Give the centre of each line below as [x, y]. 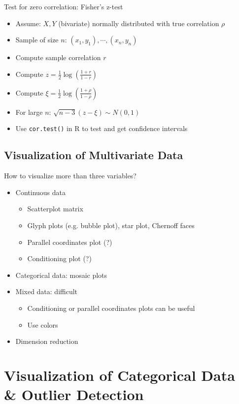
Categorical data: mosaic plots [61, 275]
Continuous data [41, 192]
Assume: [28, 23]
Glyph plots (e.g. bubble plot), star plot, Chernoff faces [111, 225]
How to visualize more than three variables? [70, 176]
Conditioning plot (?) [59, 258]
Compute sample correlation [58, 57]
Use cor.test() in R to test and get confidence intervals [102, 128]
